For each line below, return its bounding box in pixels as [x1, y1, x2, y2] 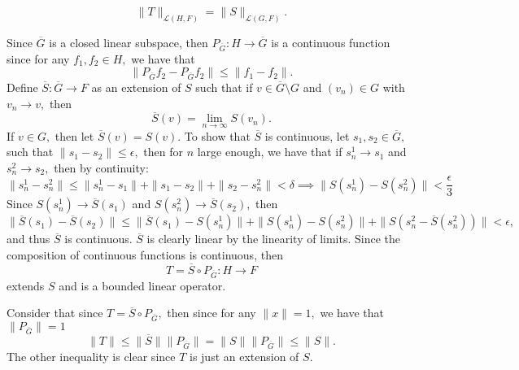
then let [55, 127, 94, 144]
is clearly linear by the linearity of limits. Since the [146, 230, 400, 247]
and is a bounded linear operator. [59, 276, 226, 294]
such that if [195, 78, 253, 95]
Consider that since [7, 304, 103, 321]
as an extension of [91, 78, 181, 95]
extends [7, 276, 45, 294]
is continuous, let [264, 127, 350, 144]
